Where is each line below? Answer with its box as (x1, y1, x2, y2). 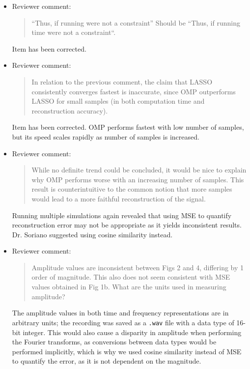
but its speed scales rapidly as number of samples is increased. (12, 131, 199, 142)
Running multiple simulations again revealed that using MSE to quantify (12, 210, 232, 220)
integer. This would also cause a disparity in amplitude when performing (23, 327, 242, 337)
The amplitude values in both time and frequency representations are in (12, 308, 229, 318)
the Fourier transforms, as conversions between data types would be (12, 337, 217, 347)
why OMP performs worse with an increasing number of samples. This (31, 174, 244, 184)
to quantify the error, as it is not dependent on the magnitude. (12, 356, 201, 366)
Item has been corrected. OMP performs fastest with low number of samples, (12, 122, 244, 132)
